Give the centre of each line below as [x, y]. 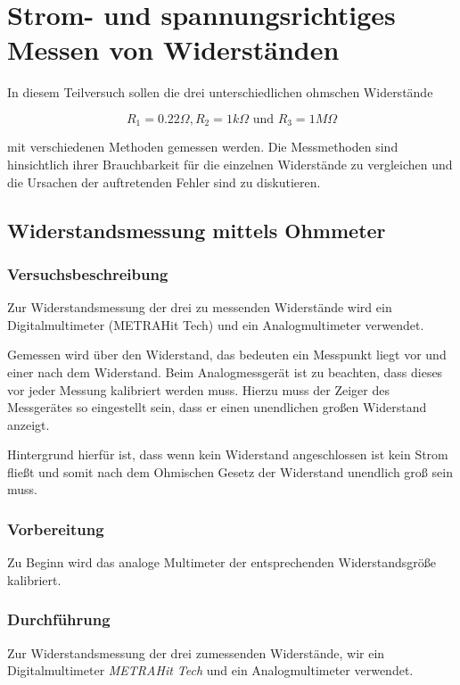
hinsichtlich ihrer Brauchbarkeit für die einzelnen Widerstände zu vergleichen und [230, 164]
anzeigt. [29, 424]
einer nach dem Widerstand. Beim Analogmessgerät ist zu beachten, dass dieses [225, 371]
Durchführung [59, 619]
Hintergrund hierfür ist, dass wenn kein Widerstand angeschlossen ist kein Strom [228, 454]
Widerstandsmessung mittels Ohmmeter [197, 230]
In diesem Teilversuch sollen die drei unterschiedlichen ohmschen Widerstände [220, 92]
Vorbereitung [56, 529]
